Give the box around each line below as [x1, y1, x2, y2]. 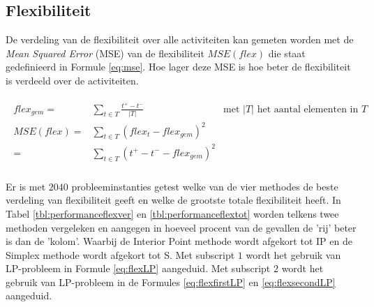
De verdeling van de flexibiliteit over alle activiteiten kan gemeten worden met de [6, 32, 354, 47]
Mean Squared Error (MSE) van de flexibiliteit [6, 45, 204, 60]
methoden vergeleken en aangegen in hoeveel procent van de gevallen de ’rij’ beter [6, 220, 357, 234]
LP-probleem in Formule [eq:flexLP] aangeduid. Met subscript [6, 261, 271, 276]
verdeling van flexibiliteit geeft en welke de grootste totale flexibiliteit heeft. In [6, 193, 341, 207]
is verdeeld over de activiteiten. [6, 73, 139, 87]
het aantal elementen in [257, 104, 359, 114]
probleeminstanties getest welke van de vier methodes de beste [71, 179, 338, 193]
